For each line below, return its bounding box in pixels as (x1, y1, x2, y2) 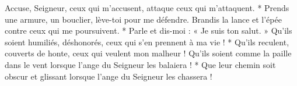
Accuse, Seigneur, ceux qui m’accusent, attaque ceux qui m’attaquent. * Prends (5, 2, 289, 13)
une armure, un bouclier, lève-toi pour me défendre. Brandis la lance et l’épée (5, 13, 282, 25)
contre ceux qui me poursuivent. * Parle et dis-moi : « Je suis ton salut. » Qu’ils (5, 24, 292, 37)
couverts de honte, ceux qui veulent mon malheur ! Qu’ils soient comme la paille (5, 47, 292, 59)
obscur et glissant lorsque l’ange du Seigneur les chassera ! (5, 70, 212, 82)
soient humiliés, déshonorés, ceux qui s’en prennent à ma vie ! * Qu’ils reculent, (5, 35, 289, 48)
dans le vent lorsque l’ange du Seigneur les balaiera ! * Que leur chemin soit (5, 58, 276, 70)
